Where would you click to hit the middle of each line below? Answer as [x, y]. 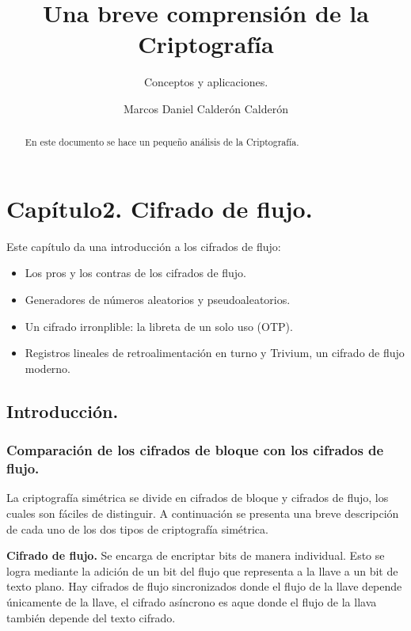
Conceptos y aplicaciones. [206, 82]
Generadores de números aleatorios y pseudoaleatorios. [158, 300]
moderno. [48, 368]
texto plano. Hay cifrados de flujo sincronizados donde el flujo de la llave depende [204, 586]
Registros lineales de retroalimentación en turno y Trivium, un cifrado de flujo [215, 353]
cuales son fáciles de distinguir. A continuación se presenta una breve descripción [203, 513]
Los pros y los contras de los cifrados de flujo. [135, 273]
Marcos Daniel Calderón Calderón [206, 108]
